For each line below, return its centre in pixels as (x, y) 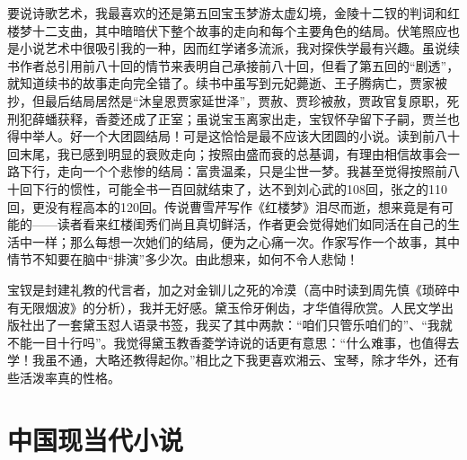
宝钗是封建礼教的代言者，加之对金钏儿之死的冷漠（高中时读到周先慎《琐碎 (227, 289)
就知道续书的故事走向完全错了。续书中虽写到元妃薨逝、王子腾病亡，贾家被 (227, 83)
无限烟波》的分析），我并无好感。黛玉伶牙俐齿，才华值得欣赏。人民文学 (230, 307)
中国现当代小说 (96, 439)
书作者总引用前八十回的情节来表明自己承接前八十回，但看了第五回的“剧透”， (233, 65)
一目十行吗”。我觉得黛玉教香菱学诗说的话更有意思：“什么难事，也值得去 (246, 342)
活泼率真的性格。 (70, 377)
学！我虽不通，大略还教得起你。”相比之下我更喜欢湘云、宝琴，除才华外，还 (227, 360)
